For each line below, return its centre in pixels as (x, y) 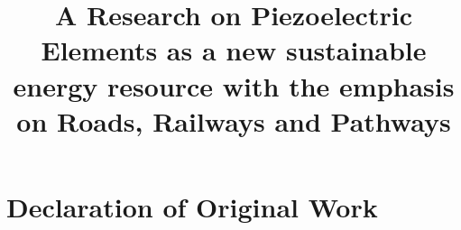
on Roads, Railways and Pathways (234, 120)
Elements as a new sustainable (234, 50)
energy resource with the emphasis (234, 85)
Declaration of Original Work (192, 206)
